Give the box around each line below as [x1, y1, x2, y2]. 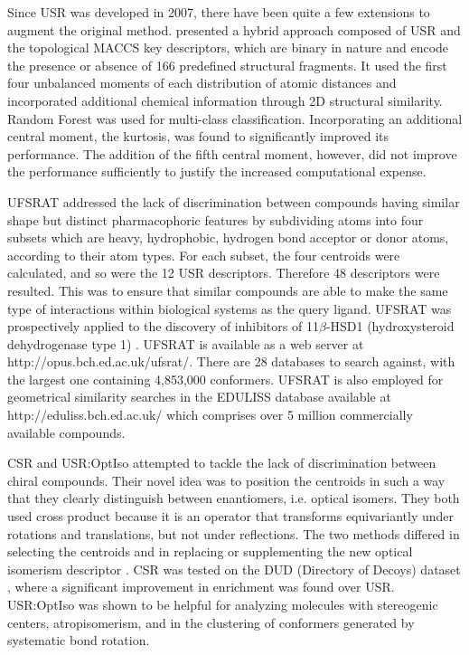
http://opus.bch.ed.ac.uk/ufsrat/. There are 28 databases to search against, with [7, 352, 455, 371]
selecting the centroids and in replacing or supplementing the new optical [7, 542, 413, 561]
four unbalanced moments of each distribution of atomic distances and [7, 73, 397, 92]
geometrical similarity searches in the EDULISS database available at [7, 387, 391, 406]
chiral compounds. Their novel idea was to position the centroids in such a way [7, 470, 446, 489]
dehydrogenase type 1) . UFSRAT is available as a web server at [7, 334, 364, 353]
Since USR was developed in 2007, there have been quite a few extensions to [7, 3, 430, 21]
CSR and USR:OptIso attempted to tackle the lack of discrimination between [7, 453, 436, 472]
